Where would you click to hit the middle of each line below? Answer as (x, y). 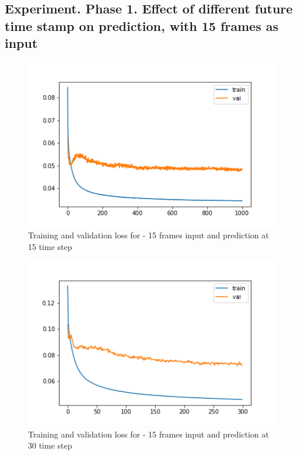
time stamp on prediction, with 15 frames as (141, 25)
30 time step (50, 445)
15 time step (50, 246)
